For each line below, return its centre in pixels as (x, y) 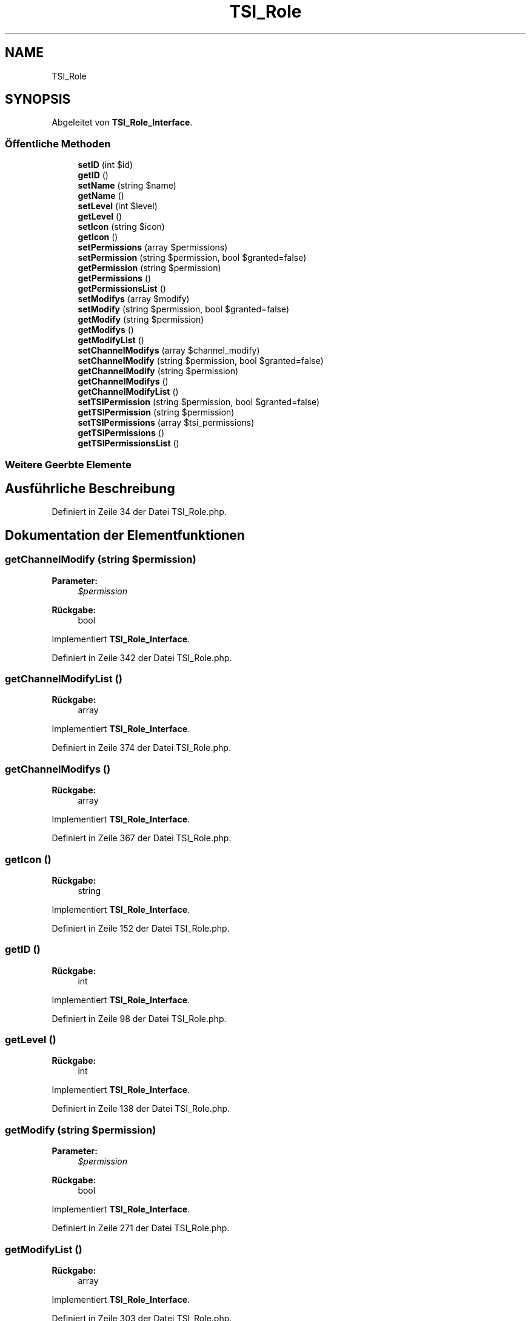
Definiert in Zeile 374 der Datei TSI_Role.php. (141, 748)
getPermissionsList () (122, 289)
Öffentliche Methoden (58, 143)
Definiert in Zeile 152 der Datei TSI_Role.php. (141, 928)
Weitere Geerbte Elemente (68, 464)
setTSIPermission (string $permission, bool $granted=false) (199, 402)
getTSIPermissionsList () (129, 443)
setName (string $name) (127, 186)
